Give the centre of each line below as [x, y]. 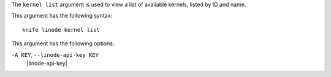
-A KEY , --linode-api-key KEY [55, 54]
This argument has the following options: [63, 43]
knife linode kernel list [61, 30]
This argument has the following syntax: [62, 16]
